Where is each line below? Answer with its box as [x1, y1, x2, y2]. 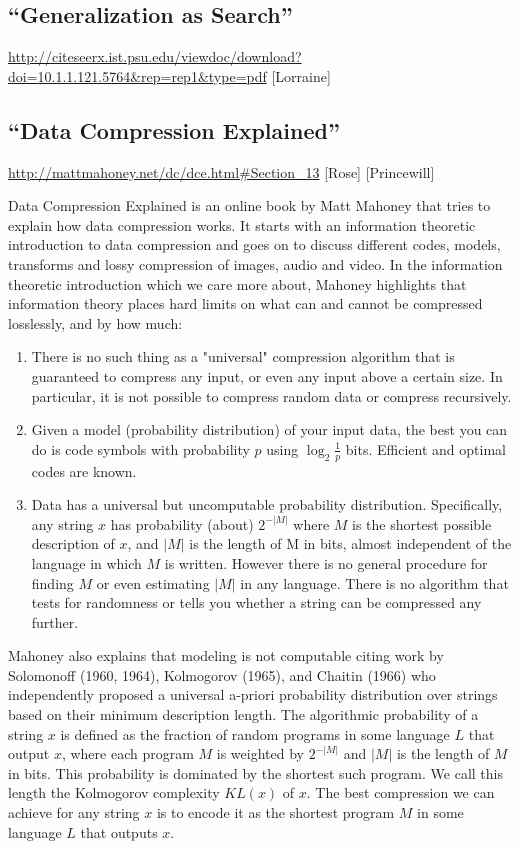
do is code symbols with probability [31, 438, 250, 459]
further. [31, 611, 79, 632]
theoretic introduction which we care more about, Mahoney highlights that [8, 273, 467, 294]
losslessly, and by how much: [8, 312, 183, 333]
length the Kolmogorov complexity [8, 782, 220, 803]
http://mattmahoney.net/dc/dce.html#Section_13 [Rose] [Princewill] [8, 161, 435, 182]
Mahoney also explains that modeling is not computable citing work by [8, 645, 444, 666]
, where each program [61, 743, 194, 764]
